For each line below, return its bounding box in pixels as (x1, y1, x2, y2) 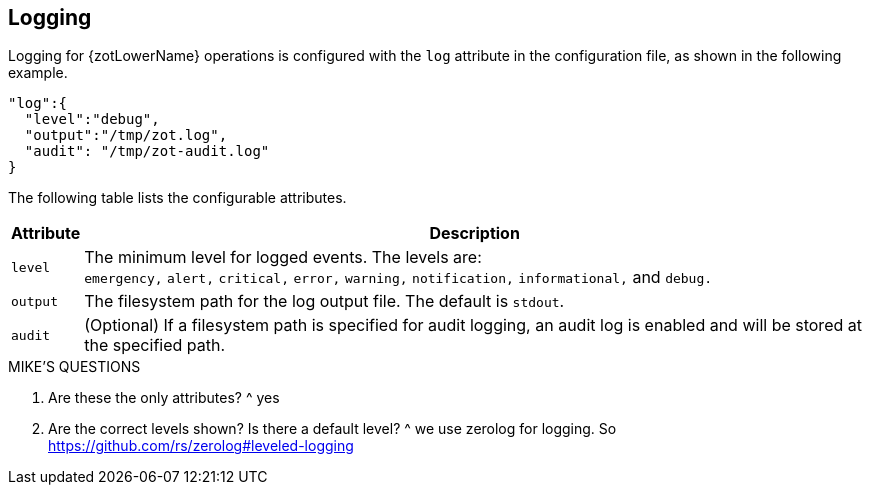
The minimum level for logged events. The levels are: (84, 247, 482, 268)
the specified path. (84, 335, 226, 356)
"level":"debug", (24, 111, 160, 128)
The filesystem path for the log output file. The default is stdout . (84, 291, 565, 312)
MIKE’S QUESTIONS (8, 358, 141, 376)
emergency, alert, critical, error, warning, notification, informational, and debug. (84, 267, 713, 288)
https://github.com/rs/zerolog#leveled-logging (48, 437, 354, 455)
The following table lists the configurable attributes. (8, 189, 347, 207)
